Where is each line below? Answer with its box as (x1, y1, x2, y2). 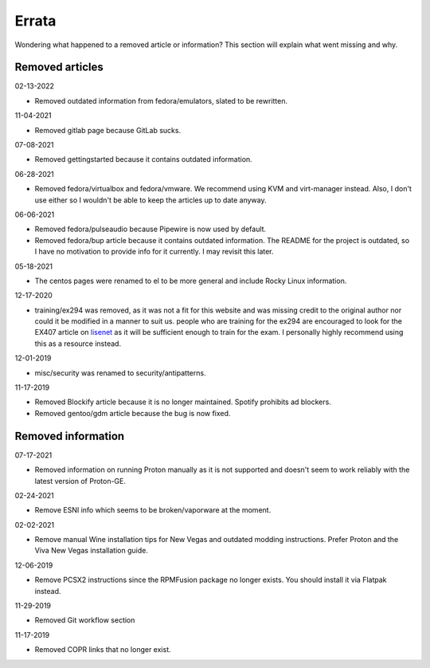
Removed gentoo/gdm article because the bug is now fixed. (34, 408, 231, 418)
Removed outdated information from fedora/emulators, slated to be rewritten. (34, 96, 288, 105)
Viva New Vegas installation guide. (34, 546, 149, 556)
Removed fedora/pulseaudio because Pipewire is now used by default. (34, 224, 267, 234)
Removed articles (14, 61, 104, 74)
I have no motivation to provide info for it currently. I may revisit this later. (34, 247, 274, 257)
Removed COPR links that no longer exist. (34, 645, 171, 654)
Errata (14, 12, 57, 29)
